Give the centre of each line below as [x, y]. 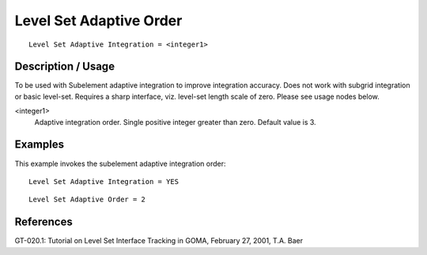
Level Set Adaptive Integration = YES [104, 181]
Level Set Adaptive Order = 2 [87, 200]
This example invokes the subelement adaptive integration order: [120, 163]
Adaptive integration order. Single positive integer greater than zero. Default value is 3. [175, 122]
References [43, 222]
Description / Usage [64, 67]
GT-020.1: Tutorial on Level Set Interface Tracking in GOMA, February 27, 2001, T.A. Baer [159, 241]
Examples [40, 145]
